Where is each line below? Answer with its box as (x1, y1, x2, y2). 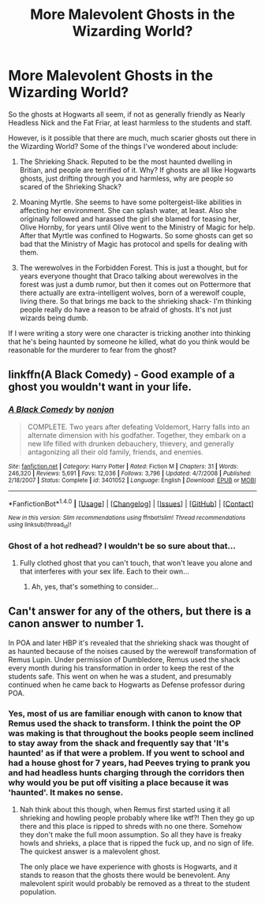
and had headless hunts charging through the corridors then (8, 767, 244, 778)
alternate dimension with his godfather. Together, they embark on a (27, 430, 247, 439)
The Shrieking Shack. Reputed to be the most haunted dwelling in (19, 156, 233, 166)
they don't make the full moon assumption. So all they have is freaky (19, 830, 242, 839)
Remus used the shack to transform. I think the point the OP (8, 718, 241, 729)
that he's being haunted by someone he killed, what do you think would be (8, 337, 250, 346)
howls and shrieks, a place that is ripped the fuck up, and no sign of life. (19, 839, 254, 848)
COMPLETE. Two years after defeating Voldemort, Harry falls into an (27, 422, 250, 431)
